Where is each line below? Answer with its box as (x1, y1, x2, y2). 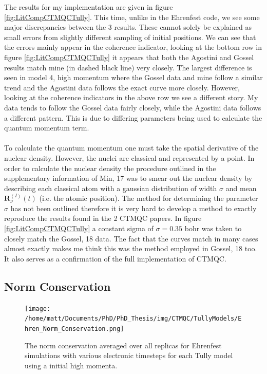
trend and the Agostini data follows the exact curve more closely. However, (4, 82, 240, 92)
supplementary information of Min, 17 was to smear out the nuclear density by (4, 173, 253, 183)
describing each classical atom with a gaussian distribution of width (4, 182, 217, 193)
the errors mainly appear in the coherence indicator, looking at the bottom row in (4, 42, 262, 52)
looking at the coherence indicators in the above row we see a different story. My (4, 92, 258, 103)
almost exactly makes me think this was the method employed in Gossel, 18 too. (4, 243, 257, 254)
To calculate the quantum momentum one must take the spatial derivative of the (4, 142, 259, 153)
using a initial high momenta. (25, 360, 118, 370)
